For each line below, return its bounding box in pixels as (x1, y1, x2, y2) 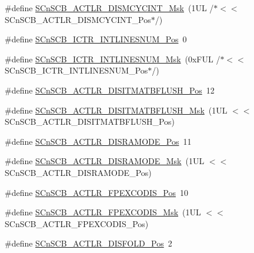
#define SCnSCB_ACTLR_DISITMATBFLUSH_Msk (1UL (5, 104, 228, 116)
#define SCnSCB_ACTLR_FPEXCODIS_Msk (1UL (5, 206, 201, 218)
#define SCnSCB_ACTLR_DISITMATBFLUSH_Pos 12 (5, 84, 215, 96)
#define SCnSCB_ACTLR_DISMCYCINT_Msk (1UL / (5, 2, 214, 14)
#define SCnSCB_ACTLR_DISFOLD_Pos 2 (5, 237, 172, 249)
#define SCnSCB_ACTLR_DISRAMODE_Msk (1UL (5, 155, 205, 167)
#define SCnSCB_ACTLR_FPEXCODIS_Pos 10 (5, 186, 188, 198)
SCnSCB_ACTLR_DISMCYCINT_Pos (5, 13, 151, 25)
